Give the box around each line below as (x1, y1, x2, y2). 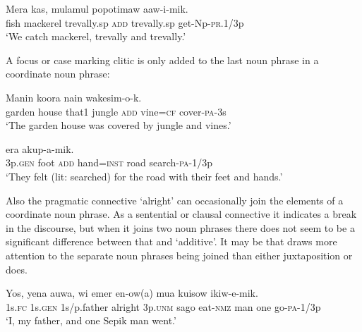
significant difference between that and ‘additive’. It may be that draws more (6, 234, 337, 249)
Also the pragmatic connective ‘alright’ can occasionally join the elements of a (6, 192, 344, 207)
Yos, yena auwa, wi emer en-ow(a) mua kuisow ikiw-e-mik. (6, 285, 258, 300)
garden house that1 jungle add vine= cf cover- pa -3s (6, 104, 227, 118)
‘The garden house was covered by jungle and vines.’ (6, 118, 231, 133)
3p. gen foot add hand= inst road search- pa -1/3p (6, 155, 212, 170)
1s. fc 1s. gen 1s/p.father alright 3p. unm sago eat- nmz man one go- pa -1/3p (6, 299, 321, 314)
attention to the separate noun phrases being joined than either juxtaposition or (6, 247, 353, 262)
